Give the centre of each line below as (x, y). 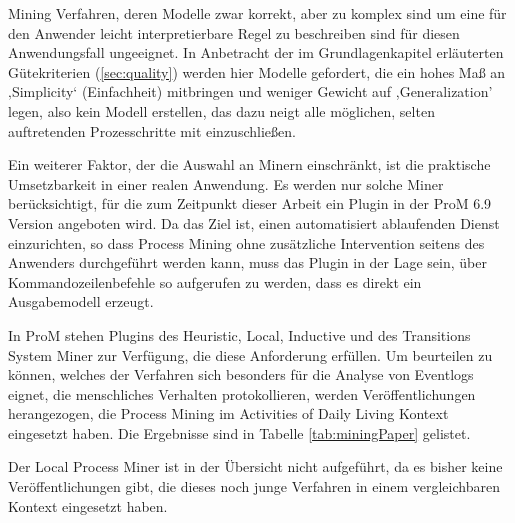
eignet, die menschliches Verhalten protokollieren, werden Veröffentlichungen (242, 393)
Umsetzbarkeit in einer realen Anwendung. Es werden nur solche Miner (226, 183)
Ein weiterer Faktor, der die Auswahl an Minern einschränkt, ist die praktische (249, 164)
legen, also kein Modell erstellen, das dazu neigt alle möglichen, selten (221, 110)
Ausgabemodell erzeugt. (81, 301)
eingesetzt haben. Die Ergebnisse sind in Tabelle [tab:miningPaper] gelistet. (239, 432)
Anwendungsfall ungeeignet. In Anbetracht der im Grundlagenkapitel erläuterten (256, 52)
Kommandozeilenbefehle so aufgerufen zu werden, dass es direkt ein (215, 281)
